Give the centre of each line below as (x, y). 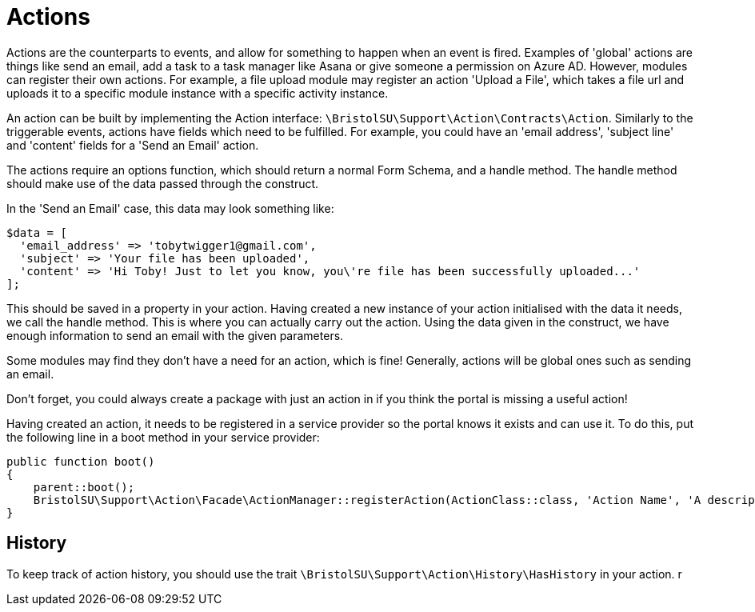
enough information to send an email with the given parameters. (175, 335)
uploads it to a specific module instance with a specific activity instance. (198, 93)
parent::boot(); (84, 487)
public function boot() (81, 461)
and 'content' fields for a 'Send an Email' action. (133, 145)
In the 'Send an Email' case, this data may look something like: (170, 208)
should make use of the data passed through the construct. (163, 183)
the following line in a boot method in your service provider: (163, 437)
